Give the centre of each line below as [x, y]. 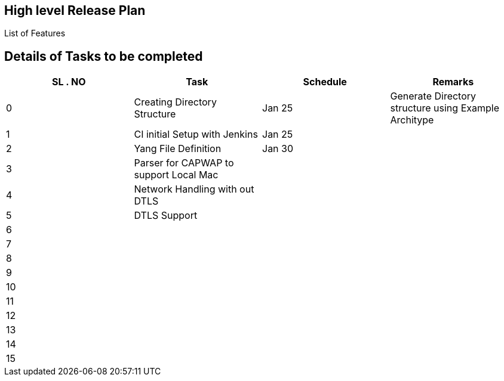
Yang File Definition [178, 149]
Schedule [325, 82]
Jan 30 [278, 149]
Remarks [453, 82]
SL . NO [69, 82]
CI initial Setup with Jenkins [196, 134]
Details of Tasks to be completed [104, 56]
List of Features [35, 33]
